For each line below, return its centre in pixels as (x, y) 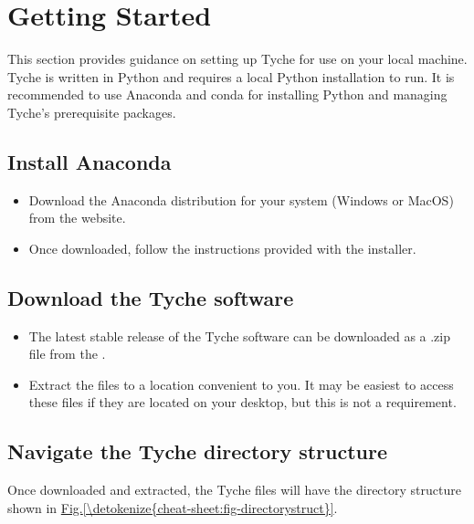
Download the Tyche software (151, 297)
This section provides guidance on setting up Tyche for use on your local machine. (237, 59)
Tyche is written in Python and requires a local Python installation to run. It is (231, 76)
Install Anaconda (90, 161)
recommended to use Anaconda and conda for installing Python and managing (227, 94)
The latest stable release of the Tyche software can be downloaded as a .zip (240, 335)
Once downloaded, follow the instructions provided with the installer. (222, 248)
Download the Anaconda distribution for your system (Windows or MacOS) (241, 199)
